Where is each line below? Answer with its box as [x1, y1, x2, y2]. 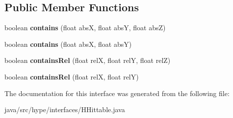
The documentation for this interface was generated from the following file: [4, 88, 230, 98]
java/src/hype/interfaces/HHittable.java [4, 104, 125, 115]
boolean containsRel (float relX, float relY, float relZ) [4, 55, 171, 65]
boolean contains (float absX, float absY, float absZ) [4, 22, 166, 33]
